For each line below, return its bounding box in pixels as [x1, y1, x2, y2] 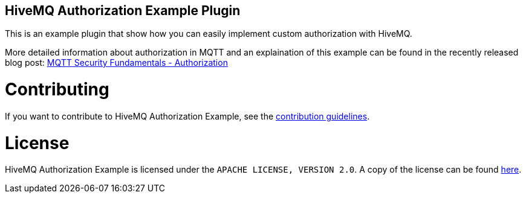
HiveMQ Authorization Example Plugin [5, 3, 241, 18]
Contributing [5, 79, 109, 100]
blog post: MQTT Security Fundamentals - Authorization [5, 57, 228, 68]
